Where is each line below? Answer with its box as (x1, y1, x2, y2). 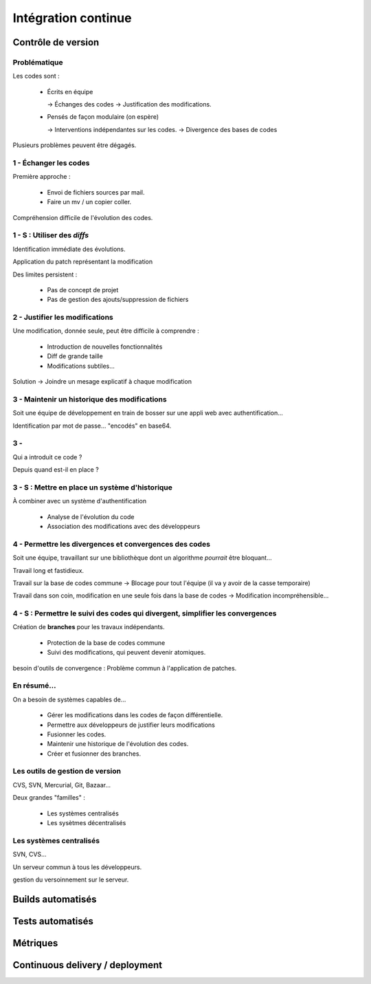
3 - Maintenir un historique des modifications (12, 394, 168, 404)
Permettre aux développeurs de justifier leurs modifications (47, 721, 216, 729)
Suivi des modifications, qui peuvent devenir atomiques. (47, 648, 206, 657)
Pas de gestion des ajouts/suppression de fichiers (47, 296, 189, 304)
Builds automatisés (12, 893, 97, 905)
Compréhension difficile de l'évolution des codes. (12, 213, 153, 221)
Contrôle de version (12, 36, 100, 48)
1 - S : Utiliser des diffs (12, 230, 89, 240)
